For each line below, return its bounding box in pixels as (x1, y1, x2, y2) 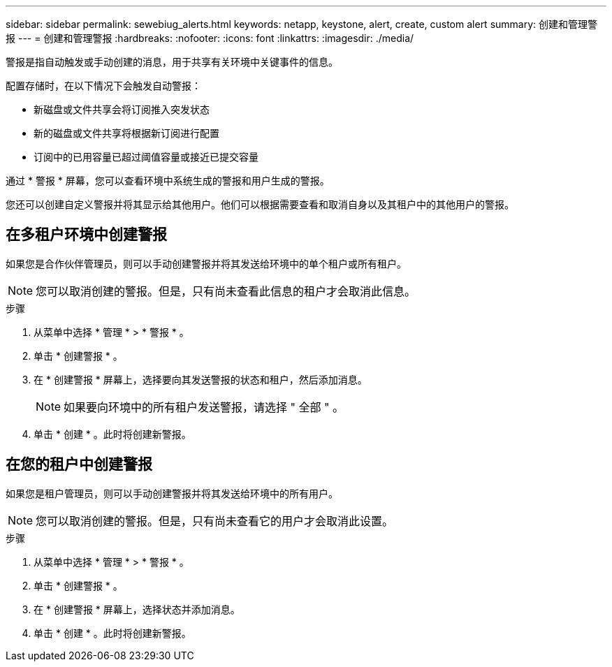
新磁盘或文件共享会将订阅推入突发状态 (34, 103, 210, 115)
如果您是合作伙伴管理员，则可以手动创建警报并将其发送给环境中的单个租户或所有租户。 (6, 257, 407, 270)
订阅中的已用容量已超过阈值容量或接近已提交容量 (34, 151, 258, 163)
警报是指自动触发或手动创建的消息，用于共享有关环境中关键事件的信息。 (6, 56, 338, 68)
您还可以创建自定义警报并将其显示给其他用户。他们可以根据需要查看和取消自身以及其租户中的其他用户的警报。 (6, 198, 514, 210)
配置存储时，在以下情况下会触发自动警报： (6, 80, 201, 91)
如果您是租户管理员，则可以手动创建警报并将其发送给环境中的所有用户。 (6, 487, 338, 499)
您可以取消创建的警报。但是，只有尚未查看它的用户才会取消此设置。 (36, 513, 394, 528)
